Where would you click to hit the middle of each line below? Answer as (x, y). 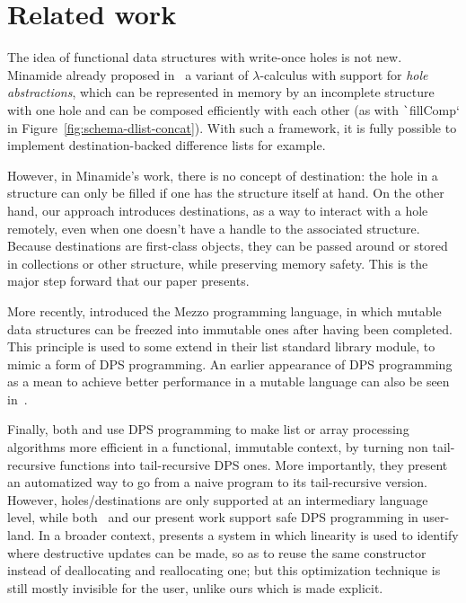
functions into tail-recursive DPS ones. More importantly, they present (254, 464)
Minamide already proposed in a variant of (128, 74)
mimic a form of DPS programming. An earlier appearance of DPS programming (230, 364)
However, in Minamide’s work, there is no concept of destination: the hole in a (223, 175)
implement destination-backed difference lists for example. (167, 145)
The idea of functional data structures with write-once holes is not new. (205, 57)
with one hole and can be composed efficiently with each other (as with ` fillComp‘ (233, 109)
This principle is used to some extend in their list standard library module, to (221, 346)
